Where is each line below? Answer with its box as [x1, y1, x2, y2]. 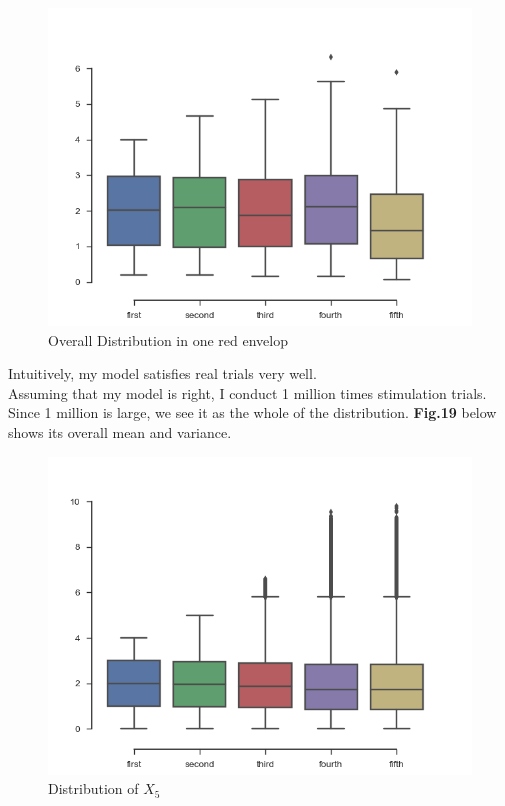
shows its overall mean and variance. [8, 421, 232, 442]
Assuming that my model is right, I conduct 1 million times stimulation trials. [8, 382, 487, 403]
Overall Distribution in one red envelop [48, 329, 288, 350]
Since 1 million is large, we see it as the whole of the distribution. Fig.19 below [8, 402, 497, 423]
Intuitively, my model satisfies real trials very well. [8, 363, 317, 384]
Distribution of [48, 778, 139, 799]
